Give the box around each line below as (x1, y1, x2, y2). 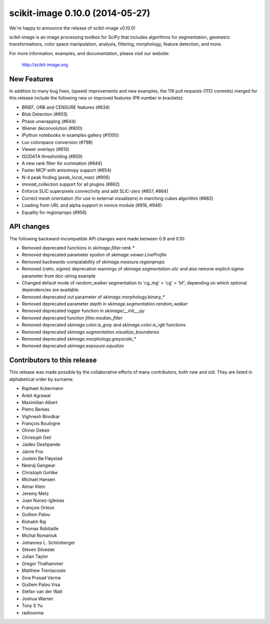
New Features (9, 75, 53, 83)
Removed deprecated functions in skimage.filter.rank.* (21, 244, 135, 250)
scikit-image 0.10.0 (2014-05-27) (9, 8, 150, 19)
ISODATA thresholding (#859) (21, 153, 82, 159)
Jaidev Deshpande (21, 441, 61, 448)
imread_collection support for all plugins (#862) (21, 181, 120, 187)
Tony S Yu (21, 602, 43, 608)
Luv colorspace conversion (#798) (21, 139, 93, 145)
